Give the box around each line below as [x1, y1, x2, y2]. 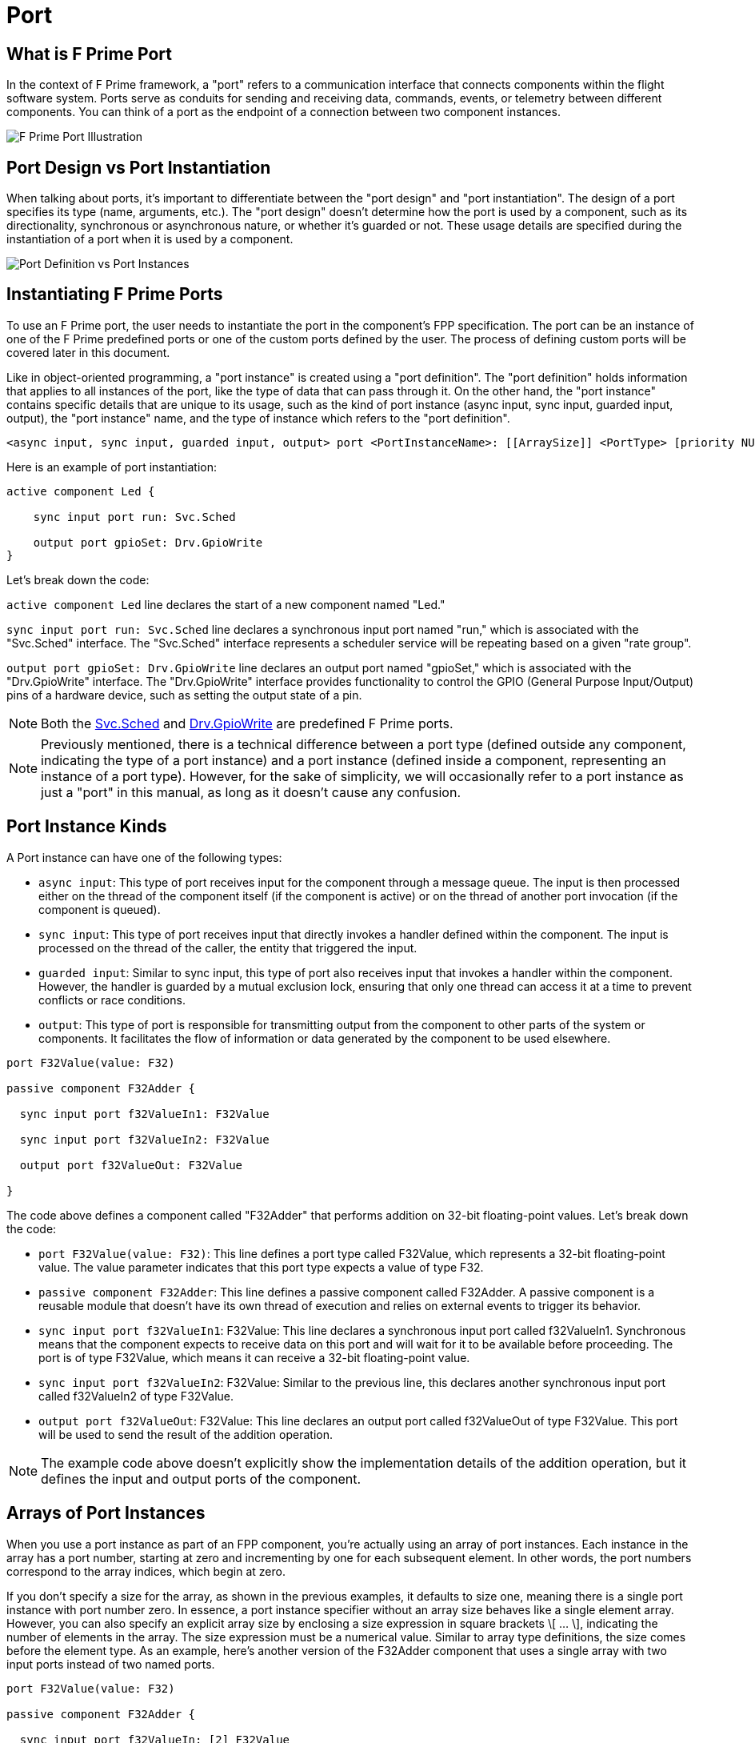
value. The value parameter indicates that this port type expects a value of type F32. [38, 1260, 484, 1274]
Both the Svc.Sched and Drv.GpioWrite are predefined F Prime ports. [41, 715, 453, 731]
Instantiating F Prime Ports [6, 284, 223, 305]
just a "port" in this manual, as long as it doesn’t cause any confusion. [41, 783, 461, 800]
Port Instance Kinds [6, 816, 167, 837]
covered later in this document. [6, 345, 170, 359]
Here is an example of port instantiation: [6, 459, 217, 474]
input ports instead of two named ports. [6, 1657, 215, 1671]
